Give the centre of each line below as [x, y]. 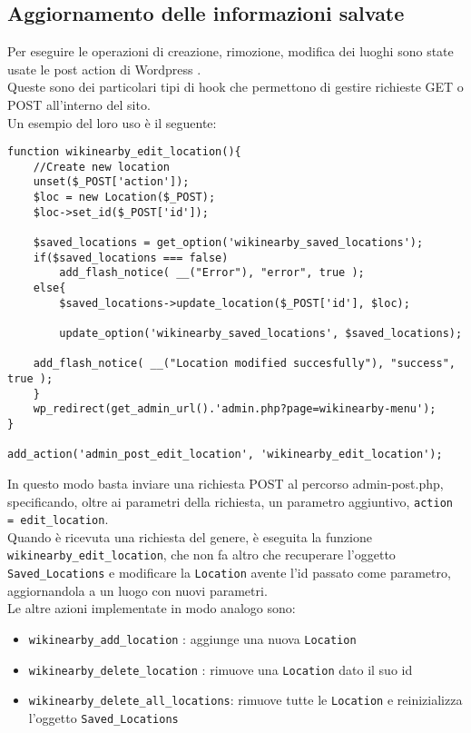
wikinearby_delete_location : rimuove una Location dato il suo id [221, 669]
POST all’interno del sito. [79, 104]
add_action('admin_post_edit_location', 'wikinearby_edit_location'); [225, 455]
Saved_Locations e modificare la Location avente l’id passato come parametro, [229, 573]
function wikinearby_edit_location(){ [124, 152]
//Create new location [101, 167]
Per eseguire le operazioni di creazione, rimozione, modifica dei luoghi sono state [231, 51]
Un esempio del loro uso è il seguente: [112, 122]
